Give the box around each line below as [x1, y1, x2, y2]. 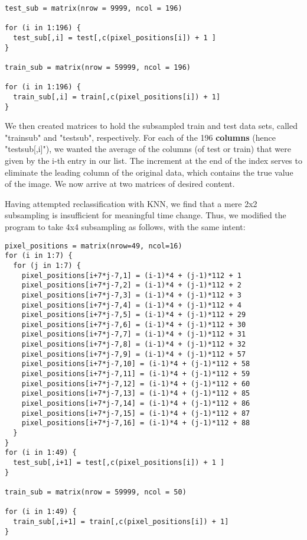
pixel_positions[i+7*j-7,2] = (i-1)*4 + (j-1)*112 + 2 [21, 281, 241, 290]
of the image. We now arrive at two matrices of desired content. [5, 177, 235, 190]
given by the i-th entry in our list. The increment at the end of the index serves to [5, 154, 302, 166]
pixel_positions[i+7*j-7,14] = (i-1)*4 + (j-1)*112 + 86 [21, 399, 250, 408]
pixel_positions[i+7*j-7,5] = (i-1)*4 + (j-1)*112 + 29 [21, 311, 246, 319]
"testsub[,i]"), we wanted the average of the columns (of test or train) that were [5, 143, 291, 155]
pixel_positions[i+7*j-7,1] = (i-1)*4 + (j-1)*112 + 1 [21, 271, 241, 280]
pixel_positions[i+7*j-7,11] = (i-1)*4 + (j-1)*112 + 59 [21, 370, 250, 379]
